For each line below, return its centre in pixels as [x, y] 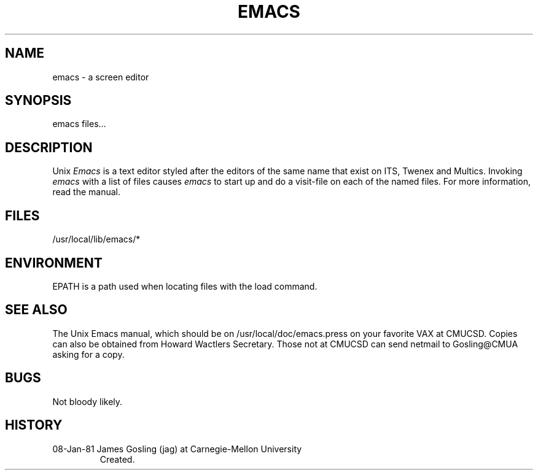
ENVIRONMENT [54, 263]
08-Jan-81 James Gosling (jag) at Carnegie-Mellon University [177, 449]
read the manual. [87, 192]
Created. [117, 459]
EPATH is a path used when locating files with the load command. [185, 286]
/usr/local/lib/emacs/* [96, 239]
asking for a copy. [88, 354]
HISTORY [34, 425]
